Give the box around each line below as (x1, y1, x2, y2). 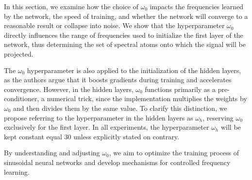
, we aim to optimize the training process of (109, 148, 239, 158)
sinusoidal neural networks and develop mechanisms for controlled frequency (4, 157, 231, 167)
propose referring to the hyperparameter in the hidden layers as (4, 112, 193, 122)
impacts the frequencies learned (150, 1, 244, 11)
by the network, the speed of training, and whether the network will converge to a (4, 11, 248, 21)
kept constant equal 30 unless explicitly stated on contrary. (4, 131, 179, 141)
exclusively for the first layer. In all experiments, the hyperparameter (4, 122, 209, 132)
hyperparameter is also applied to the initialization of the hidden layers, (27, 65, 241, 75)
